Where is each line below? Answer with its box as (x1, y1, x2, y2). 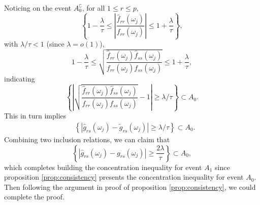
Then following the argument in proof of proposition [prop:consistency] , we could (4, 181, 256, 192)
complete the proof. (4, 191, 65, 202)
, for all (82, 3, 105, 13)
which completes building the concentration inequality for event (4, 161, 202, 172)
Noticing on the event (4, 3, 72, 13)
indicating (4, 73, 35, 84)
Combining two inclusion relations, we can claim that (4, 134, 170, 144)
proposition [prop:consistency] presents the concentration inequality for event (4, 172, 244, 182)
